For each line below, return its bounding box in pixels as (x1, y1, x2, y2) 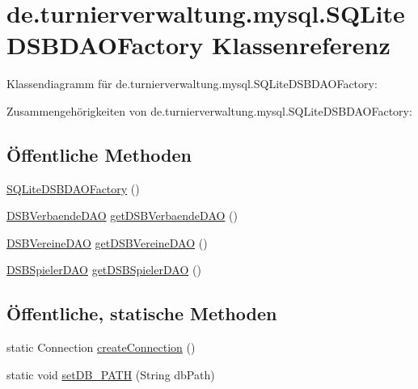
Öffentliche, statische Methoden (6, 301, 277, 326)
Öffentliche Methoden (6, 142, 192, 167)
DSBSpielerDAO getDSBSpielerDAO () (6, 261, 201, 278)
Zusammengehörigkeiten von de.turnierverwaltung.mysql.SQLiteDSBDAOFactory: (6, 102, 412, 119)
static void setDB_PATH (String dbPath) (6, 366, 215, 383)
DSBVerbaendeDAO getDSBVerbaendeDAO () (6, 207, 238, 224)
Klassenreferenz (212, 28, 391, 61)
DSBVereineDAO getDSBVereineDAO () (6, 234, 208, 251)
